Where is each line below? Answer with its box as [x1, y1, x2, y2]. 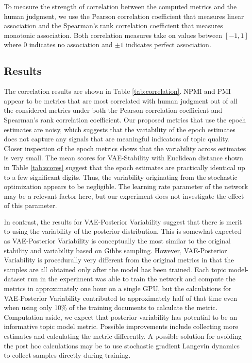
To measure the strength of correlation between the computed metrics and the [4, 1, 237, 11]
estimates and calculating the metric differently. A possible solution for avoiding [4, 331, 242, 341]
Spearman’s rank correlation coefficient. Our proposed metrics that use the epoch [4, 114, 246, 124]
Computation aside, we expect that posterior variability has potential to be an [4, 311, 237, 322]
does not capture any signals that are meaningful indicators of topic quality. [4, 134, 230, 144]
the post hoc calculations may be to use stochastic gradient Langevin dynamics [4, 340, 240, 350]
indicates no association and [29, 39, 113, 50]
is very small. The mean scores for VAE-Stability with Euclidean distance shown [4, 153, 243, 163]
